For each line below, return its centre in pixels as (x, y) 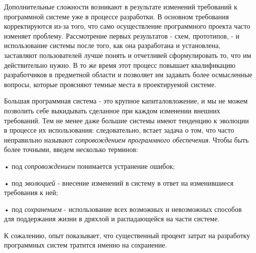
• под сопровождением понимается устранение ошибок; (90, 166)
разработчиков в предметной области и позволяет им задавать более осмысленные (128, 75)
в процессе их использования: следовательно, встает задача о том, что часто (119, 130)
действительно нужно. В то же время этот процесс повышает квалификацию (120, 65)
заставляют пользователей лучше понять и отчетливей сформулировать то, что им (128, 55)
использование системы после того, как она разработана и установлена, (112, 45)
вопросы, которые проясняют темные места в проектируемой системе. (110, 84)
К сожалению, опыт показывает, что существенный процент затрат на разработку (127, 235)
